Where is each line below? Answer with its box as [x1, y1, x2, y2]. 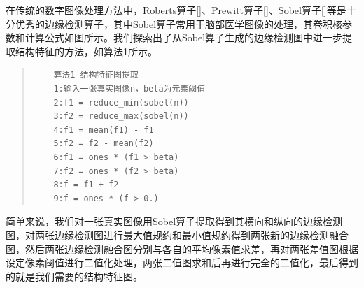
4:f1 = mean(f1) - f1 [53, 124, 154, 135]
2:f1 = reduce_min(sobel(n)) [53, 97, 189, 108]
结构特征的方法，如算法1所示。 [15, 43, 157, 58]
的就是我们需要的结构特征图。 [6, 268, 143, 283]
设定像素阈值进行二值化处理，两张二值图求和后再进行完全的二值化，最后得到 [6, 255, 358, 270]
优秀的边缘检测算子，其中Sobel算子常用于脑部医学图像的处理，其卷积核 [15, 16, 343, 31]
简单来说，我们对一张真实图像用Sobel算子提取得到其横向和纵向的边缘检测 [6, 214, 343, 229]
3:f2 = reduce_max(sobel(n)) [53, 111, 189, 122]
